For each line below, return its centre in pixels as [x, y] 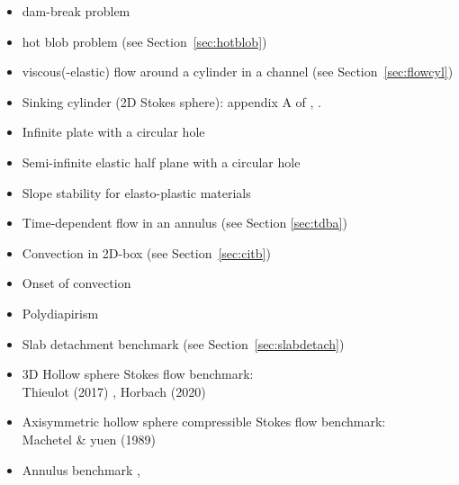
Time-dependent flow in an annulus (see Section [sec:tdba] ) [184, 223]
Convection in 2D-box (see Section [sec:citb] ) [146, 252]
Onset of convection [76, 283]
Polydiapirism [60, 313]
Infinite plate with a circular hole [113, 132]
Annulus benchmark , [81, 469]
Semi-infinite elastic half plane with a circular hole [161, 162]
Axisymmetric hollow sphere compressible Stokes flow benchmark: [204, 422]
